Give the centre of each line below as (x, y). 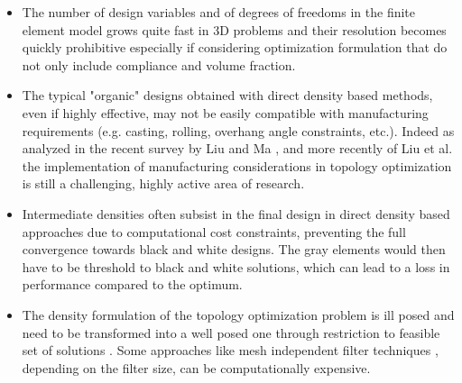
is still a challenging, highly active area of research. (163, 183)
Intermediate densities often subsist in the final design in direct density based (236, 213)
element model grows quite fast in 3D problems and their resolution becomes (234, 29)
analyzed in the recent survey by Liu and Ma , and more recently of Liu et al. (237, 148)
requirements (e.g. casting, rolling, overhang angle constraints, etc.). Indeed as (238, 130)
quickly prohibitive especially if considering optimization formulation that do (235, 47)
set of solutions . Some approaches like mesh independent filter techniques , (230, 350)
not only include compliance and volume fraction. (159, 64)
